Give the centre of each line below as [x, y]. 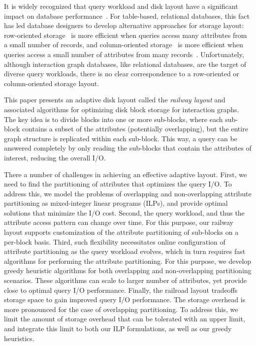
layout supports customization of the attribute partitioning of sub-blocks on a [121, 232]
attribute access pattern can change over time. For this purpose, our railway [119, 222]
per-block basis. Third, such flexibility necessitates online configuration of [115, 241]
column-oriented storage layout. [52, 83]
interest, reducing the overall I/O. [55, 157]
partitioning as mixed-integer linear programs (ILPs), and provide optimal [116, 203]
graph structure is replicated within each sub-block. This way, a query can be [121, 138]
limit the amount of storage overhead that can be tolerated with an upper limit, [125, 319]
